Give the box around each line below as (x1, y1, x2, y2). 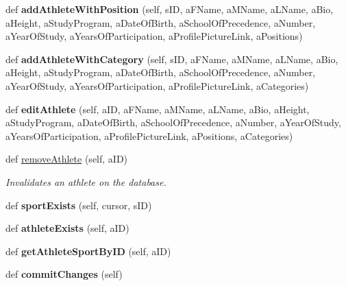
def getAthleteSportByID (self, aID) (5, 243, 171, 258)
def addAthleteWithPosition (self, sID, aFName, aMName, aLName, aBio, (5, 2, 334, 16)
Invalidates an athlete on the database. (5, 174, 166, 189)
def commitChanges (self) (5, 267, 123, 281)
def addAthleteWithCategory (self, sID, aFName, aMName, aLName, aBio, (5, 51, 338, 66)
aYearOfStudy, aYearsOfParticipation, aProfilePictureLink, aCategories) (5, 78, 309, 93)
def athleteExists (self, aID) (5, 221, 129, 235)
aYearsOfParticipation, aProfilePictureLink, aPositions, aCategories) (5, 128, 293, 143)
